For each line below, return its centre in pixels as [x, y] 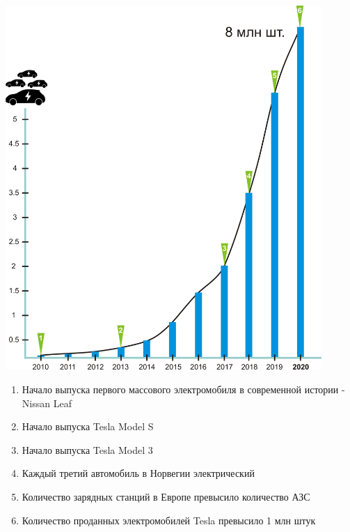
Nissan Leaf [47, 403]
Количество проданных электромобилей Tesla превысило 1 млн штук [169, 520]
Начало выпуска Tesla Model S [88, 426]
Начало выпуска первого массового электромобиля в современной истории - [183, 389]
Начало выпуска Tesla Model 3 [87, 449]
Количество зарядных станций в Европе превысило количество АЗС [166, 496]
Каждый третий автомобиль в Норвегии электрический [138, 473]
